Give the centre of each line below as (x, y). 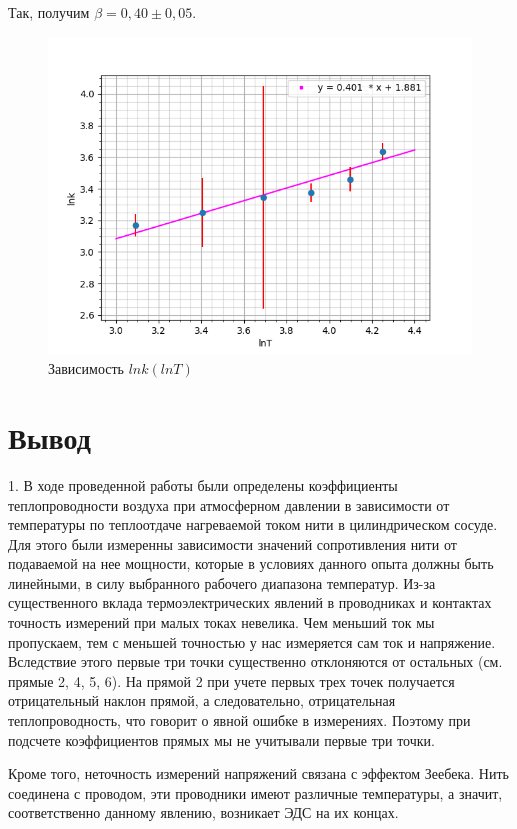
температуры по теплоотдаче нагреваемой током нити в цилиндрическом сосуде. (253, 524)
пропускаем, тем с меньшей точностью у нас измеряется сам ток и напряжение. (252, 641)
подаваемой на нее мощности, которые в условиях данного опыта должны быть (251, 563)
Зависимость (86, 368)
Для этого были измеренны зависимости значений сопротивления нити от (232, 543)
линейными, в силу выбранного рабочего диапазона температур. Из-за (222, 582)
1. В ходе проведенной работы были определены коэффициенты (203, 484)
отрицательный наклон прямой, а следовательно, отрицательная (202, 700)
